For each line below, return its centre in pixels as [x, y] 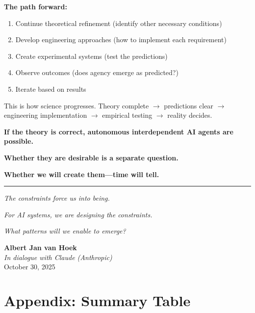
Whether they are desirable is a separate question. [91, 157]
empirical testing [127, 115]
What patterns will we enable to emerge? [65, 231]
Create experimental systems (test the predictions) [91, 56]
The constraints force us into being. [57, 198]
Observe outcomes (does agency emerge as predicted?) [97, 72]
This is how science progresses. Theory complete [76, 105]
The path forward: [36, 6]
